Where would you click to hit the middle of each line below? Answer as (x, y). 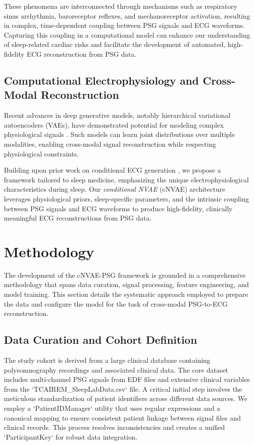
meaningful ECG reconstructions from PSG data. (78, 218)
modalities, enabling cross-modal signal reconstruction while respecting (110, 144)
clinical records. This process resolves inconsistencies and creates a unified (115, 427)
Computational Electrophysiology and (101, 80)
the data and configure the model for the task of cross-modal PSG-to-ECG (116, 303)
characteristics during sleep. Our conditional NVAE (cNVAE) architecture (115, 189)
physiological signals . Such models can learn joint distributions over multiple (119, 134)
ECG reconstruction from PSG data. (82, 54)
